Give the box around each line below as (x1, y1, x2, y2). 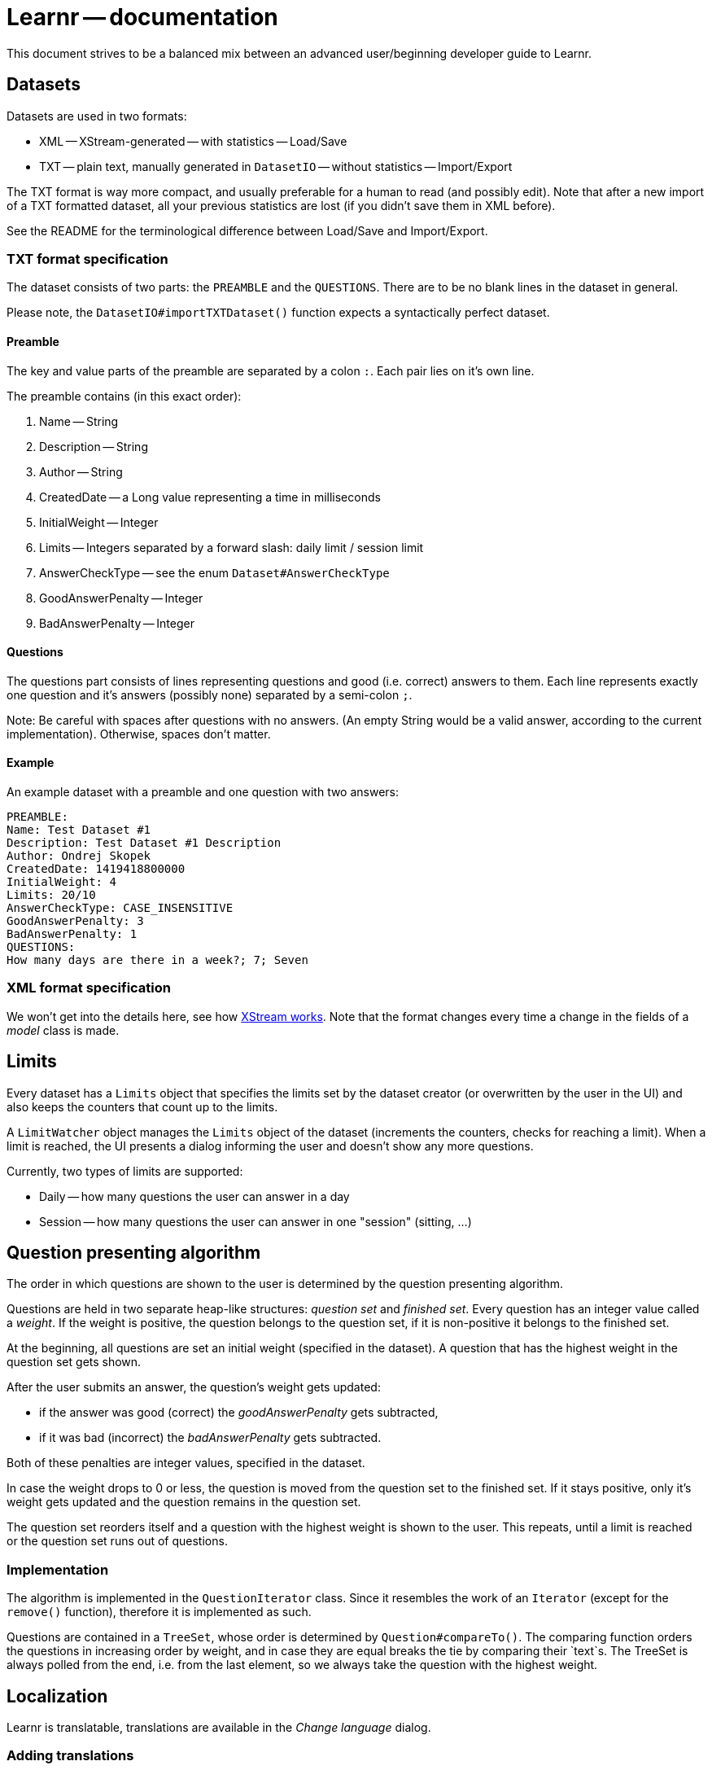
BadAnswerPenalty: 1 (7, 927, 138, 940)
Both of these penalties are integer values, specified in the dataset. (7, 1456, 365, 1470)
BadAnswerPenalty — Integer (39, 616, 194, 630)
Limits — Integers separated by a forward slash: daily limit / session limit (39, 540, 424, 554)
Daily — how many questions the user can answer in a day (39, 1189, 350, 1203)
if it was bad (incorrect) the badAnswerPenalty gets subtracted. (39, 1430, 382, 1445)
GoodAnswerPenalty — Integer (39, 590, 203, 605)
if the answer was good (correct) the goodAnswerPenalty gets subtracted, (39, 1405, 439, 1420)
